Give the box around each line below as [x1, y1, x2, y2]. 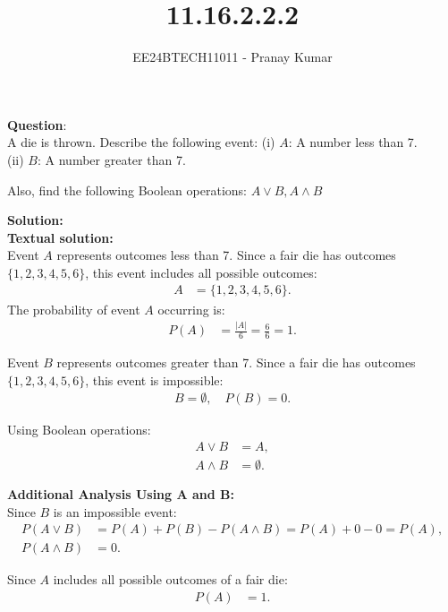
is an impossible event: [53, 502, 177, 521]
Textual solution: [7, 228, 114, 246]
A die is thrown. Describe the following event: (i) [7, 133, 275, 151]
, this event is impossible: [85, 370, 224, 389]
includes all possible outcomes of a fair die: [53, 570, 288, 589]
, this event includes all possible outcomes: [85, 263, 317, 281]
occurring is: [157, 299, 225, 318]
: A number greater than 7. [37, 150, 186, 168]
